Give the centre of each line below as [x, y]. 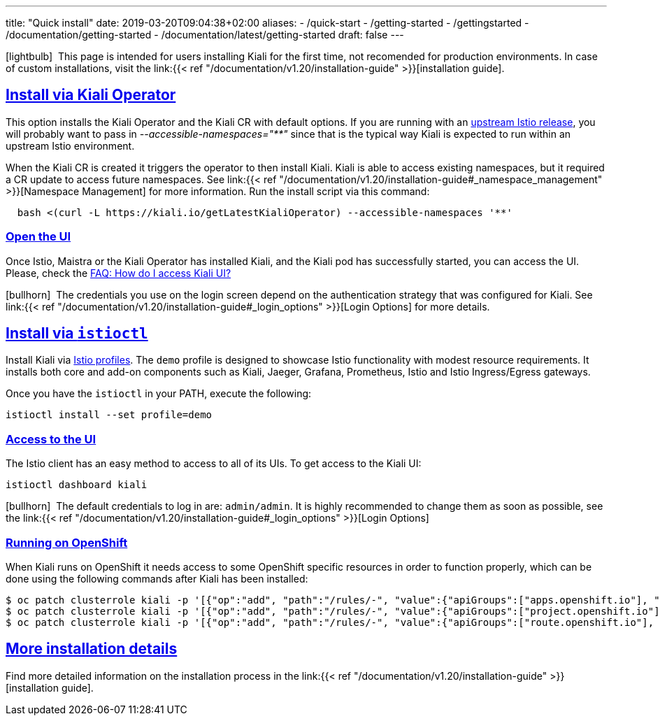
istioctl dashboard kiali [77, 485]
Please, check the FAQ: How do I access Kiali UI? [119, 273]
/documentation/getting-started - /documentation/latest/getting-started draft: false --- [205, 35]
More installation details [92, 649]
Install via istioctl [77, 334]
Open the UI [38, 237]
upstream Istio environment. [70, 145]
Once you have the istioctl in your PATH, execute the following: [159, 394]
